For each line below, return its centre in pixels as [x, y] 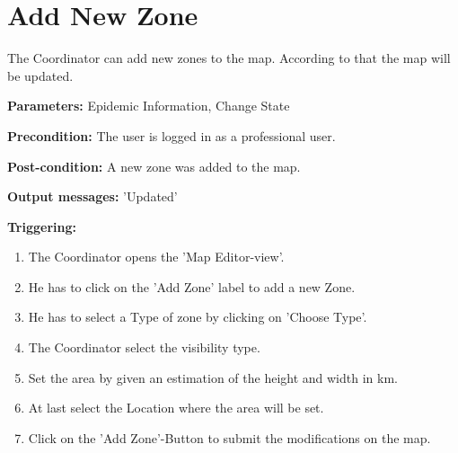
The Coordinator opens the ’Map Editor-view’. [156, 257]
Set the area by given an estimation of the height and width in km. [213, 377]
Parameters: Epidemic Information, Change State [149, 106]
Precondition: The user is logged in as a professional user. [172, 135]
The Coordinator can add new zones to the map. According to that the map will [229, 58]
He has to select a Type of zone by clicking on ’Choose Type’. [198, 317]
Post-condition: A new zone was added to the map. [154, 166]
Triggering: [42, 226]
